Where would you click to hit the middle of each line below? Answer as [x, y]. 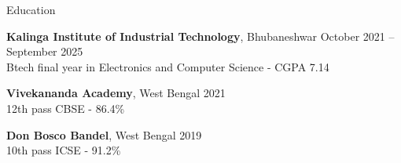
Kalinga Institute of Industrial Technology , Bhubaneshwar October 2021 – [200, 36]
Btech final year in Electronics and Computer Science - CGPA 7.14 [168, 66]
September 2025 [45, 51]
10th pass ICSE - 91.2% [64, 150]
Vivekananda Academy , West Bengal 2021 [116, 93]
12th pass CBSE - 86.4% [66, 108]
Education [31, 9]
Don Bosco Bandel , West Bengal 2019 [104, 134]
